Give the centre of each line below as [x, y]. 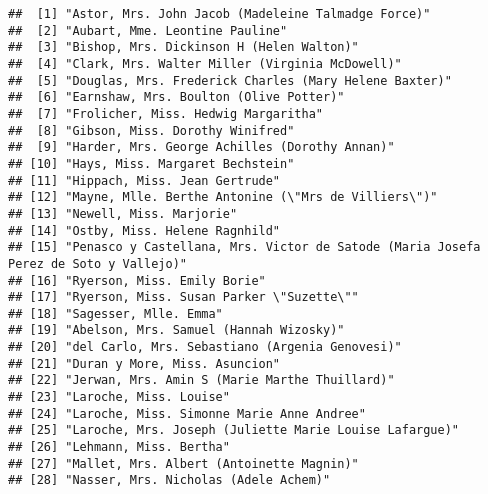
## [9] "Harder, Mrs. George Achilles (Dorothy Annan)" [201, 147]
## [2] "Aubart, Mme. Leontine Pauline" [148, 30]
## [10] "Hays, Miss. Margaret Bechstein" [151, 163]
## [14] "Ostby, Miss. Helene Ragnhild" [144, 230]
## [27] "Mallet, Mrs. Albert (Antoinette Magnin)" [183, 463]
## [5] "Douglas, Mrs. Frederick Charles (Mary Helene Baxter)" [230, 80]
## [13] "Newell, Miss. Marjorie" [123, 213]
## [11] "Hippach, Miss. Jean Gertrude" [144, 180]
